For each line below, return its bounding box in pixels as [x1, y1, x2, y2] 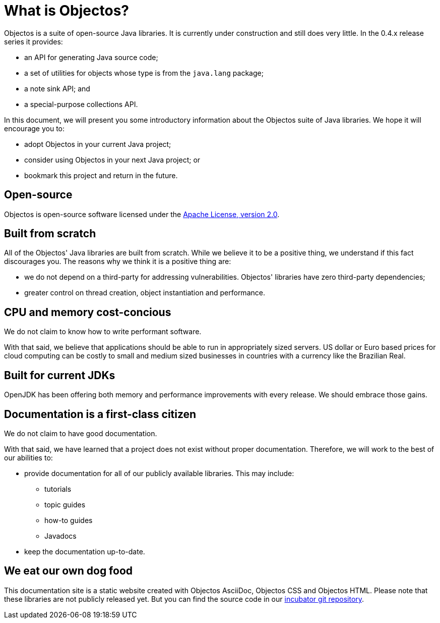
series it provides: [4, 37, 63, 46]
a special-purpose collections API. [24, 99, 138, 109]
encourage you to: [4, 124, 65, 133]
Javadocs [44, 531, 77, 540]
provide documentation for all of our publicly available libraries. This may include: [24, 469, 294, 478]
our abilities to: [4, 453, 53, 462]
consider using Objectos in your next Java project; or [24, 155, 201, 164]
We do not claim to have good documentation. [4, 429, 157, 438]
